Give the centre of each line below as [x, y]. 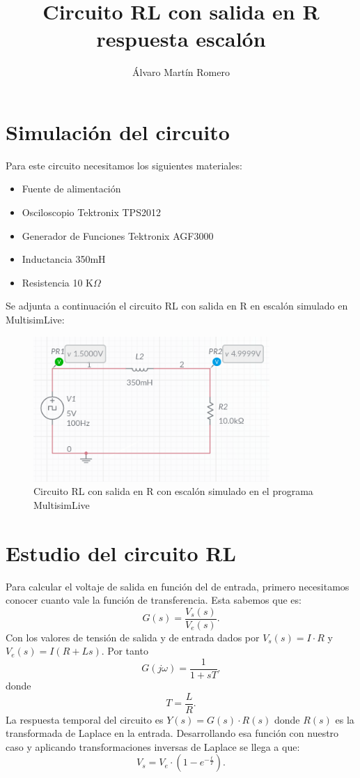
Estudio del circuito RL [121, 552]
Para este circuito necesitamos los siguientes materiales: [124, 165]
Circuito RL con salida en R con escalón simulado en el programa [173, 491]
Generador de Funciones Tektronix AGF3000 [118, 235]
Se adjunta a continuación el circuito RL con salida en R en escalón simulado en [177, 306]
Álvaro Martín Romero [181, 72]
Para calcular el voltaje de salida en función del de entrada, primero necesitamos [178, 586]
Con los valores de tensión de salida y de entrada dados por [133, 637]
